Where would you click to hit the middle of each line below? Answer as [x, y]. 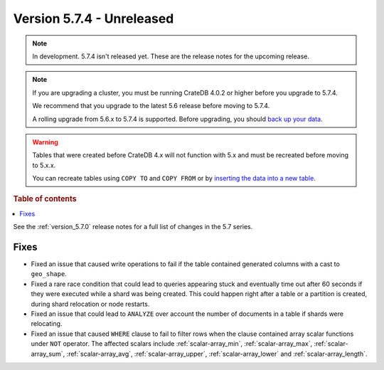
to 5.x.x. [44, 165]
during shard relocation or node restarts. [90, 304]
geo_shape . [49, 274]
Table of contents [45, 199]
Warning [45, 142]
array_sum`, [48, 354]
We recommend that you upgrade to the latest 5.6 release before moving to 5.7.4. [151, 106]
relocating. [47, 324]
